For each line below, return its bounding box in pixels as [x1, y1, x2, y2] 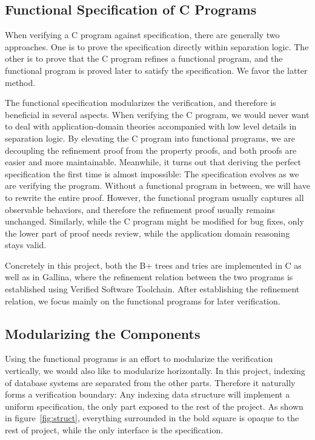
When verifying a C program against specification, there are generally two [5, 28, 280, 41]
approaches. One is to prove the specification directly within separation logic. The [5, 40, 309, 53]
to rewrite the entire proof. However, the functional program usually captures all [5, 191, 304, 203]
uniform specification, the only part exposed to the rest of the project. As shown [5, 399, 303, 412]
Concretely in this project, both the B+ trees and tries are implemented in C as [5, 258, 302, 271]
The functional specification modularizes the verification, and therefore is [5, 96, 276, 109]
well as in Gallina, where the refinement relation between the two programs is [5, 271, 293, 283]
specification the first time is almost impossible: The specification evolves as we [5, 167, 299, 180]
